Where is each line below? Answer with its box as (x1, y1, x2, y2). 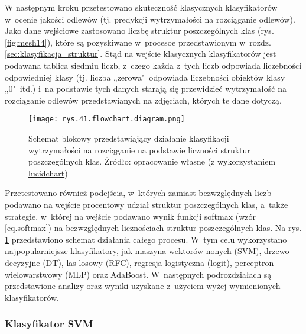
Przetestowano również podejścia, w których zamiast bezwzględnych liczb (5, 187, 272, 199)
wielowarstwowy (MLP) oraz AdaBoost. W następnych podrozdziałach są (5, 268, 272, 280)
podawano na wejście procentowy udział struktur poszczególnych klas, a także (5, 198, 288, 210)
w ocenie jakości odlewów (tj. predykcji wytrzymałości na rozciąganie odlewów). (5, 12, 295, 25)
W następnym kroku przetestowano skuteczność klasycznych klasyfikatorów (5, 1, 278, 13)
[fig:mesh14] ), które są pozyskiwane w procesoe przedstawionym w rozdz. (5, 36, 271, 48)
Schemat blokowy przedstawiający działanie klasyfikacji (28, 132, 229, 144)
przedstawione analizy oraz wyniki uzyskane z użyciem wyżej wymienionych (5, 280, 281, 292)
